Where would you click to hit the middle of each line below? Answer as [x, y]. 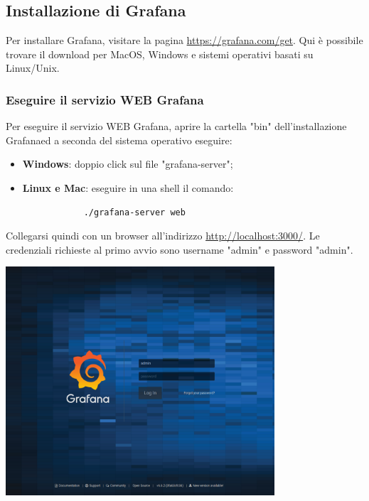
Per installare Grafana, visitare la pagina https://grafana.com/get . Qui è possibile [184, 40]
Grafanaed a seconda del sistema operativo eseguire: [119, 140]
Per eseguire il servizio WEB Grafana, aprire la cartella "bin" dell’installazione [176, 126]
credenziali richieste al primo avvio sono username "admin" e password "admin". [180, 249]
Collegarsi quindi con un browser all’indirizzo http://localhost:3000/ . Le [163, 236]
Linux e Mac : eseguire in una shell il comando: [128, 187]
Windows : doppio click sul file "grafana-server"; [128, 164]
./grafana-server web [134, 212]
